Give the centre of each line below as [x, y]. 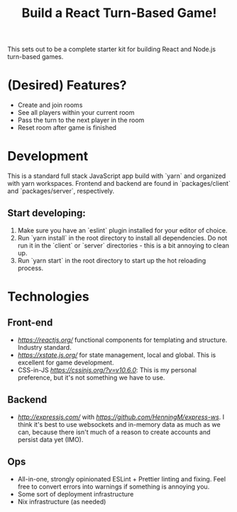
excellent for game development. [66, 362]
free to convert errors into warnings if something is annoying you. [114, 486]
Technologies [49, 297]
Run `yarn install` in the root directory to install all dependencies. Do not [122, 238]
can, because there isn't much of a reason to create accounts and [114, 432]
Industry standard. [45, 347]
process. [31, 268]
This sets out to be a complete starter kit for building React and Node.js [112, 49]
